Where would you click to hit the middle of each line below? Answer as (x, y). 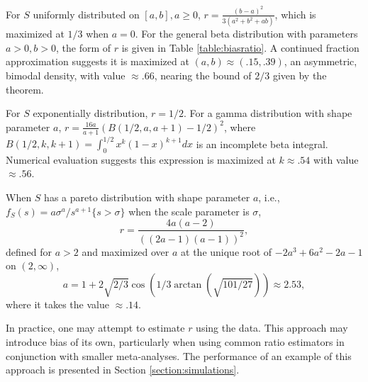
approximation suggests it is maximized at (97, 61)
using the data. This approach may (272, 328)
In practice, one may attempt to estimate (95, 328)
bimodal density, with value (66, 75)
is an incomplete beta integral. (262, 144)
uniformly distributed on (86, 14)
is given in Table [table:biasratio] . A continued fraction (240, 47)
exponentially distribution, (90, 113)
